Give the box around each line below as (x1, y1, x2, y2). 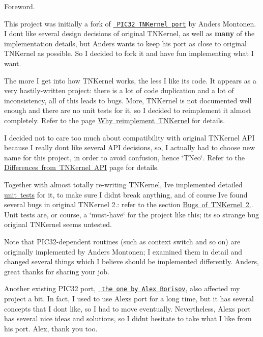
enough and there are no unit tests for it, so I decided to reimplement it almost (4, 105, 251, 116)
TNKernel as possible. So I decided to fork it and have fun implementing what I (4, 48, 254, 59)
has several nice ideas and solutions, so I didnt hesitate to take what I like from (4, 313, 252, 324)
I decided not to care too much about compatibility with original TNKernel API (4, 132, 255, 143)
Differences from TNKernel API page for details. (4, 162, 159, 173)
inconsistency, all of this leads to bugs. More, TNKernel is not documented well (4, 95, 252, 105)
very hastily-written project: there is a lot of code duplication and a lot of (4, 85, 234, 96)
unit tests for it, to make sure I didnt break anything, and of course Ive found (4, 189, 248, 200)
